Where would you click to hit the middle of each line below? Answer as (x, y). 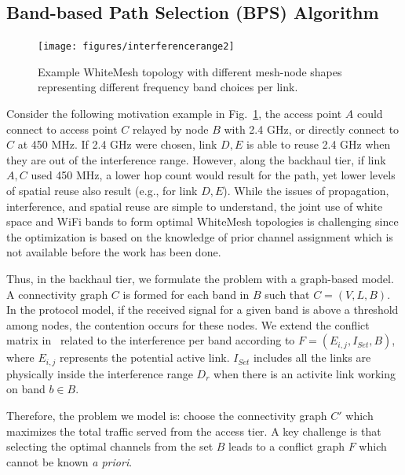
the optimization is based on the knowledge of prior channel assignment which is (200, 236)
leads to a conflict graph (286, 446)
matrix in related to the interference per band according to (151, 340)
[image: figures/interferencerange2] (136, 47)
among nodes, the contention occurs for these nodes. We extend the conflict (188, 324)
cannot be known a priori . (69, 461)
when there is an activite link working (305, 373)
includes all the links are (312, 357)
